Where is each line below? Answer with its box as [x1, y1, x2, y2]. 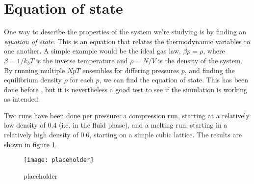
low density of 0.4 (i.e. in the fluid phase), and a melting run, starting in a [4, 120, 228, 130]
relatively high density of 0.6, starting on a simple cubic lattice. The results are [4, 130, 242, 140]
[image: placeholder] [24, 157, 94, 164]
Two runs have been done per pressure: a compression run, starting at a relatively [4, 110, 250, 120]
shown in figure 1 [4, 139, 55, 149]
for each [70, 75, 94, 85]
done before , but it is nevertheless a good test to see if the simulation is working [4, 84, 248, 94]
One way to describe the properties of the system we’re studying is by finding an [4, 26, 247, 37]
